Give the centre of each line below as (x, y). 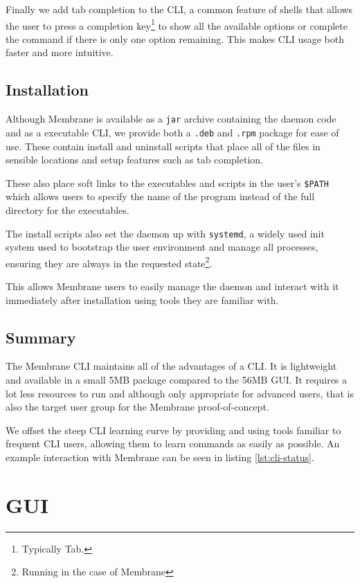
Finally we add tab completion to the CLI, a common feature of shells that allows (179, 9)
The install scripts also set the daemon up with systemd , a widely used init (165, 233)
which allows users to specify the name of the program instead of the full (160, 196)
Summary (41, 337)
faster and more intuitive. (60, 52)
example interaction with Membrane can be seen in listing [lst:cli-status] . (160, 457)
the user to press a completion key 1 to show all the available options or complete (177, 24)
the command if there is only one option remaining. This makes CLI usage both (175, 38)
